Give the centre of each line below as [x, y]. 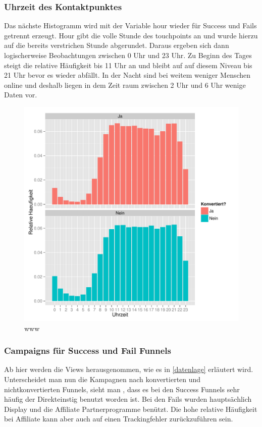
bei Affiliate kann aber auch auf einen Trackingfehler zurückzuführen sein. [119, 419]
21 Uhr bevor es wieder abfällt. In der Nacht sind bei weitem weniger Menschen [127, 75]
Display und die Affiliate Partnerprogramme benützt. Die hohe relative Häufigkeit [131, 409]
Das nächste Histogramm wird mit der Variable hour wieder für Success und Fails [130, 25]
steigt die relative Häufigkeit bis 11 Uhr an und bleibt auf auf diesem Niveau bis [128, 65]
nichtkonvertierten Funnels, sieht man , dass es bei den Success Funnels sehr [122, 389]
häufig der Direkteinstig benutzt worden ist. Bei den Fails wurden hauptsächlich [128, 399]
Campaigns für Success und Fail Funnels [88, 351]
